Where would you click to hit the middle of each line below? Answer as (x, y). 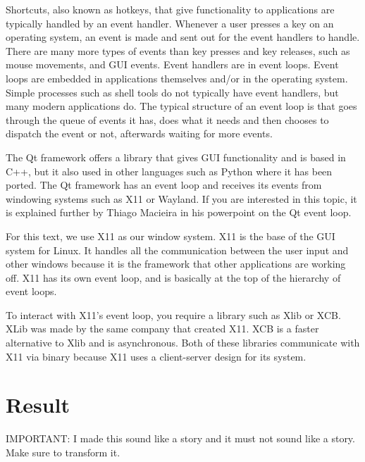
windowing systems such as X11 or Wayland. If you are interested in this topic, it (181, 198)
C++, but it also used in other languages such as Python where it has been (169, 171)
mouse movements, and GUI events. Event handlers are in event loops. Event (172, 64)
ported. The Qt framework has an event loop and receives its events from (164, 185)
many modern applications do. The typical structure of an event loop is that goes (181, 106)
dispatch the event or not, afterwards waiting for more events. (139, 133)
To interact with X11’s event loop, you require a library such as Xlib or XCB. (173, 314)
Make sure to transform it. (63, 452)
